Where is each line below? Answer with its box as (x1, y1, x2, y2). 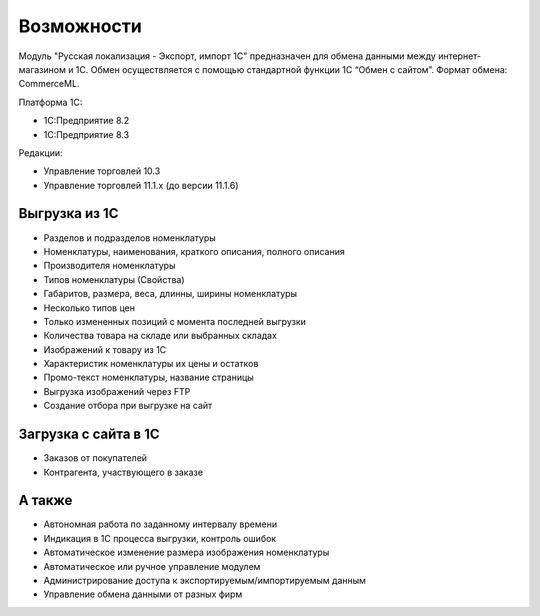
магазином (18, 63, 67, 75)
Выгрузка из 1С (18, 205, 119, 222)
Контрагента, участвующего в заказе (43, 466, 204, 478)
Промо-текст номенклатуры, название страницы (43, 371, 254, 384)
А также (18, 492, 73, 509)
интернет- (438, 50, 482, 62)
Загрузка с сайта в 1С (18, 426, 160, 443)
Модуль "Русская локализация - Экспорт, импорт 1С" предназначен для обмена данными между (18, 50, 437, 62)
